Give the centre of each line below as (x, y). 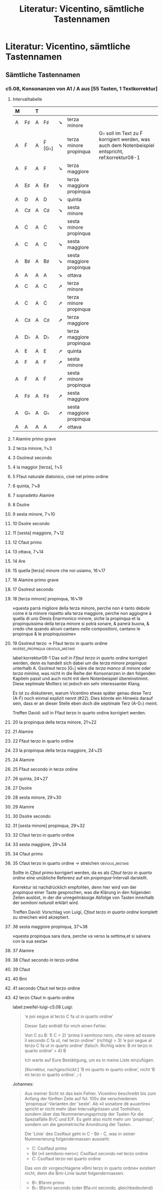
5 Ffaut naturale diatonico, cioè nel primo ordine (60, 476)
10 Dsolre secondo (31, 523)
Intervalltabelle (27, 99)
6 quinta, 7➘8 (26, 486)
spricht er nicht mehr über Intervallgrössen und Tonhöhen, (83, 1109)
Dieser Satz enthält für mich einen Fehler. (66, 1025)
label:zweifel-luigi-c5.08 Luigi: (43, 1007)
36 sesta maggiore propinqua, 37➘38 (50, 926)
